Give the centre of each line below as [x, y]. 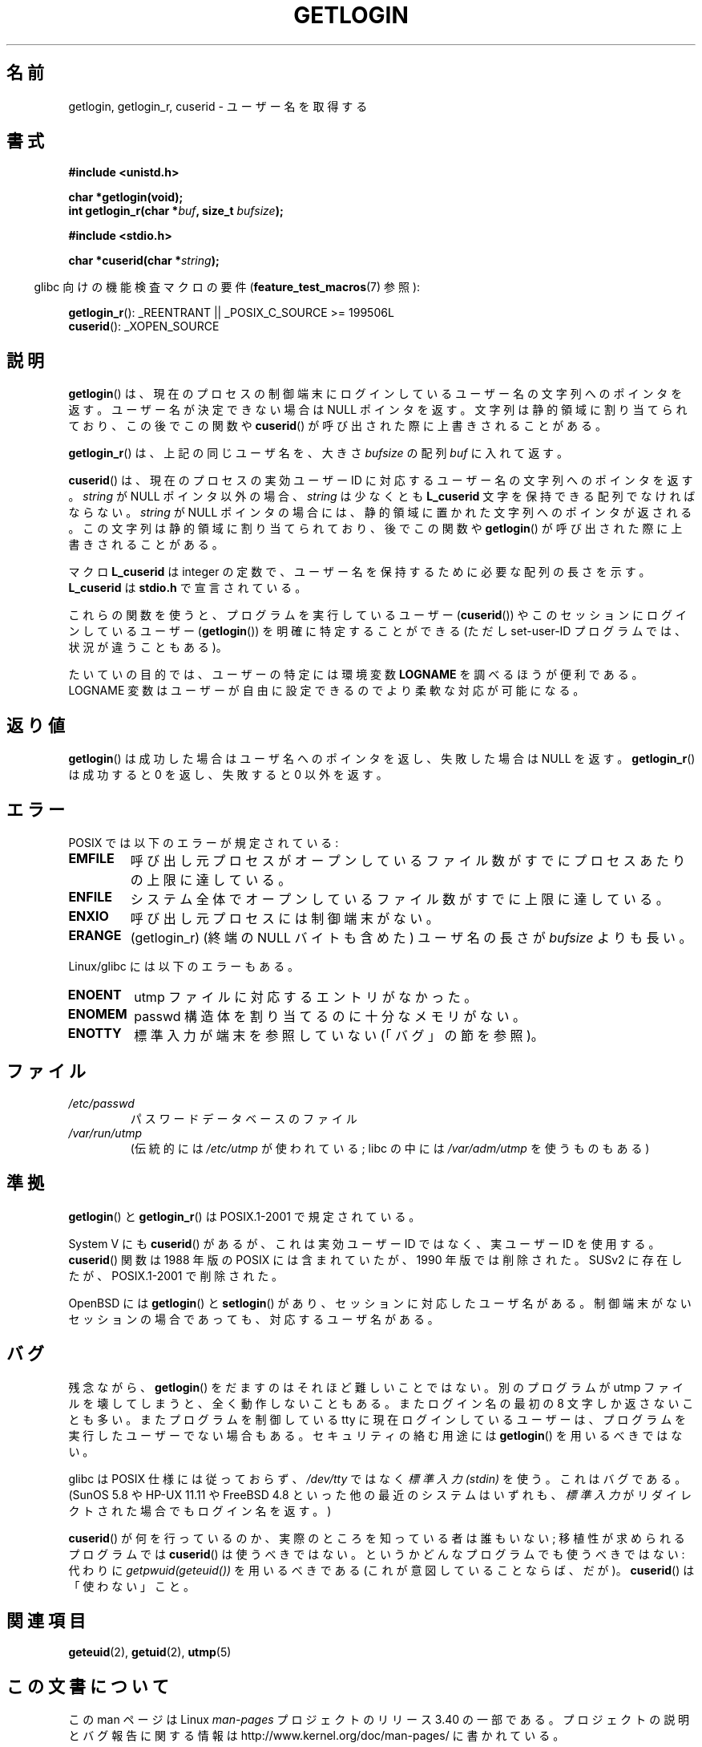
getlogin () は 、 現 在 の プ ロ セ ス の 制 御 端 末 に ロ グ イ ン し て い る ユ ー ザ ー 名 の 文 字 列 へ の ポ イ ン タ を [375, 394]
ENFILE [90, 896]
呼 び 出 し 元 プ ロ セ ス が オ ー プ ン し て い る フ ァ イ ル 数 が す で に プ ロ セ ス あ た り [408, 860]
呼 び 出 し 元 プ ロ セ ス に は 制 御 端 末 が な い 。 [284, 918]
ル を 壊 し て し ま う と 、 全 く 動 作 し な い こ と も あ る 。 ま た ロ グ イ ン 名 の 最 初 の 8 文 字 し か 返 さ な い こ [381, 1403]
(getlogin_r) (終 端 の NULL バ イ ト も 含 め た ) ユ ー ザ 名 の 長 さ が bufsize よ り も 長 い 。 [411, 937]
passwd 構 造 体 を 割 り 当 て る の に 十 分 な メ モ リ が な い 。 [330, 1016]
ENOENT [95, 994]
